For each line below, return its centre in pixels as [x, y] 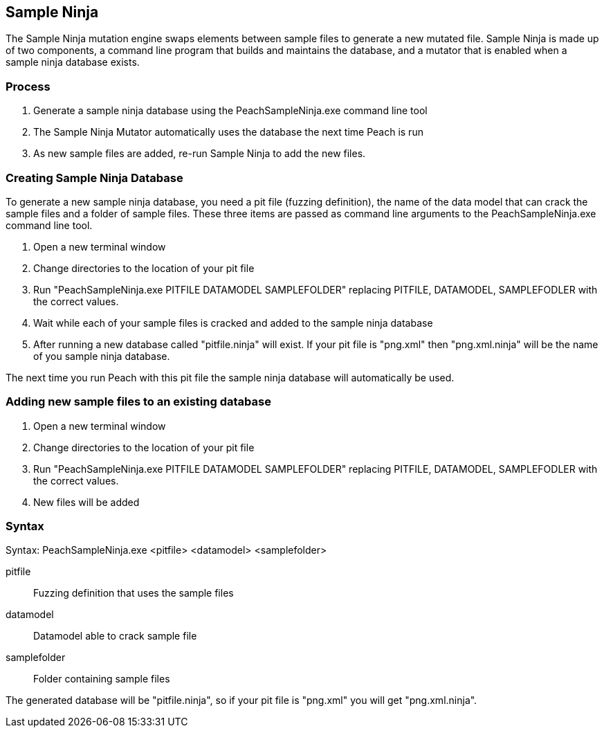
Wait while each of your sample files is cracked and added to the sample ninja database [233, 323]
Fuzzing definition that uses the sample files [134, 593]
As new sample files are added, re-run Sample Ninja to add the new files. [200, 154]
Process [28, 86]
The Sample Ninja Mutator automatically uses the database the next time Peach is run [228, 132]
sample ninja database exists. [73, 62]
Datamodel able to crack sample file [115, 636]
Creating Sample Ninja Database [94, 178]
